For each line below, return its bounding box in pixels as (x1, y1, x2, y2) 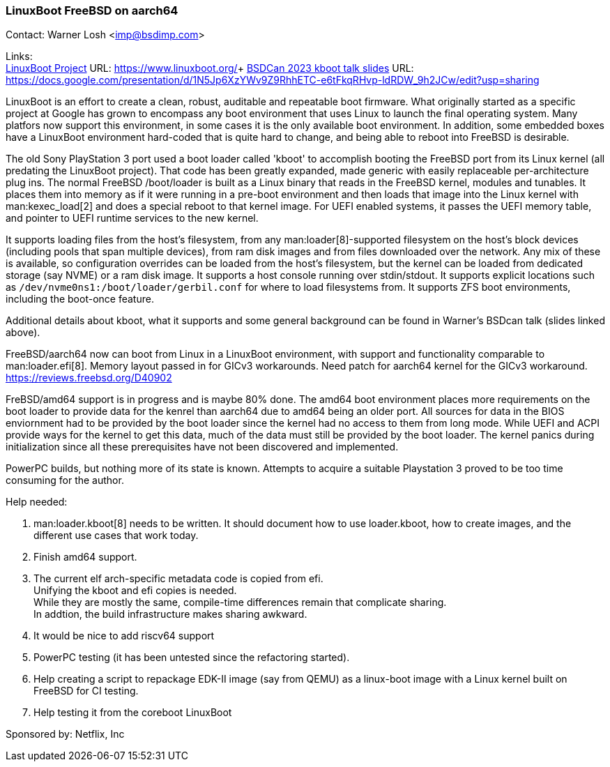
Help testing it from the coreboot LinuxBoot (33, 706, 232, 719)
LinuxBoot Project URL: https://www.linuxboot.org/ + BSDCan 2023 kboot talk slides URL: (6, 62, 414, 75)
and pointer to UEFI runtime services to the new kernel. (6, 212, 259, 225)
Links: (6, 50, 33, 63)
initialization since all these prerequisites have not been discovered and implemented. (6, 441, 399, 453)
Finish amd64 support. (33, 551, 137, 563)
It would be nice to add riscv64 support (33, 630, 215, 642)
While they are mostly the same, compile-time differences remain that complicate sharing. (33, 596, 447, 609)
